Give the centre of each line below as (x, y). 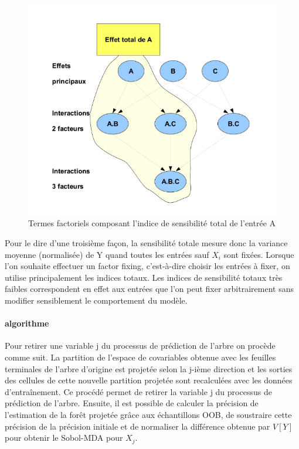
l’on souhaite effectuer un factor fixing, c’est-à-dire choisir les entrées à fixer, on (147, 266)
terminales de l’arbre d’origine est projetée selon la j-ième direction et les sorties (149, 368)
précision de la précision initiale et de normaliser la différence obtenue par (137, 426)
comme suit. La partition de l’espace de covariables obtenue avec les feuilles (140, 357)
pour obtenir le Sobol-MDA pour (64, 438)
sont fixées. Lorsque (259, 254)
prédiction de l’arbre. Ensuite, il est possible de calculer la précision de (132, 403)
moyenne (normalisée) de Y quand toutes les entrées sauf (107, 254)
